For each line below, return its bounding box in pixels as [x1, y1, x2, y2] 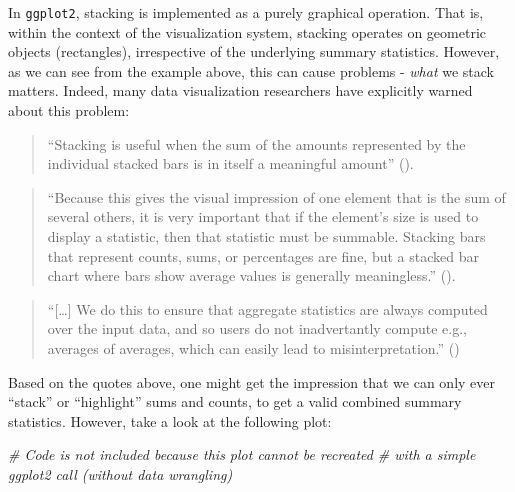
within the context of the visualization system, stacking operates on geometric [8, 21, 486, 42]
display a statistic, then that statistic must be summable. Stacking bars [47, 226, 486, 246]
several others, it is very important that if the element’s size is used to [47, 206, 479, 227]
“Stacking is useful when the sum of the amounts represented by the [47, 133, 466, 154]
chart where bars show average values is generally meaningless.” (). [47, 265, 456, 286]
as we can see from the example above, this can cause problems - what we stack [8, 60, 495, 81]
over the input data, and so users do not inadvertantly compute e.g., [47, 318, 467, 339]
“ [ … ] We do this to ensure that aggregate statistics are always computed [47, 298, 488, 319]
